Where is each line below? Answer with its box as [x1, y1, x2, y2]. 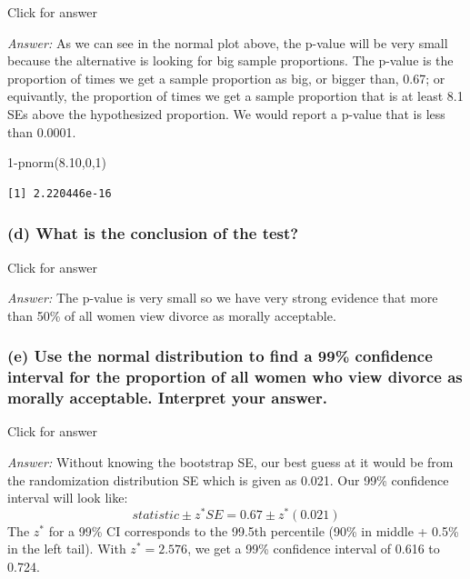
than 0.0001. [7, 122, 76, 141]
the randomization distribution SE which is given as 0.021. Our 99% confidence [7, 470, 449, 489]
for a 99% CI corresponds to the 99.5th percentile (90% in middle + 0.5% [48, 521, 459, 540]
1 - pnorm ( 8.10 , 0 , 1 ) [7, 153, 107, 172]
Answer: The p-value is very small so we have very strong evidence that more [7, 288, 438, 307]
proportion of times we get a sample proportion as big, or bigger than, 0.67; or [7, 68, 445, 87]
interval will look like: [7, 488, 128, 507]
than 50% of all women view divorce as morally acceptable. [7, 305, 336, 324]
